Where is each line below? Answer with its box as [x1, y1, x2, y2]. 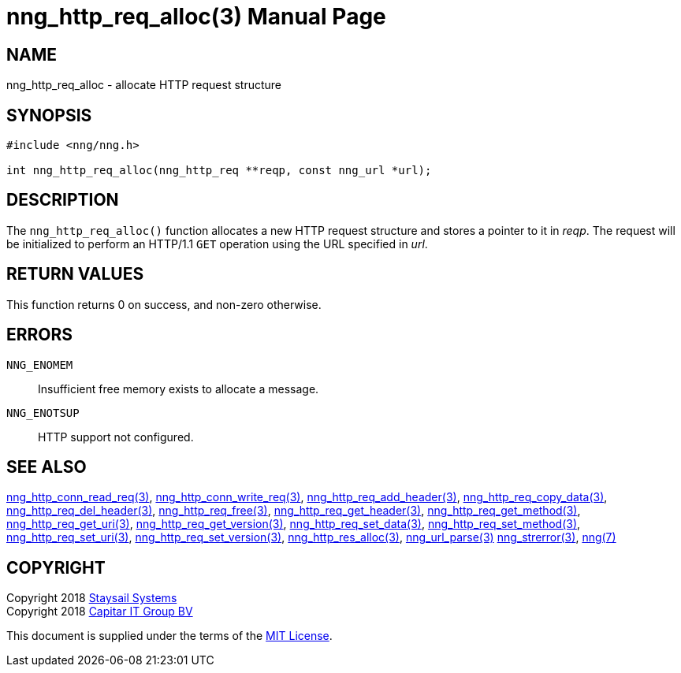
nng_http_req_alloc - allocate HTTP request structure [6, 78, 281, 92]
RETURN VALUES [6, 264, 144, 284]
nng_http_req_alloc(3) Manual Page [6, 3, 386, 30]
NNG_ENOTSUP [6, 406, 80, 419]
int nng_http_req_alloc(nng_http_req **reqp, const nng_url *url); [6, 164, 432, 177]
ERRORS [6, 325, 73, 345]
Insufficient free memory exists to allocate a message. [38, 381, 319, 396]
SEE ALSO [6, 456, 87, 477]
